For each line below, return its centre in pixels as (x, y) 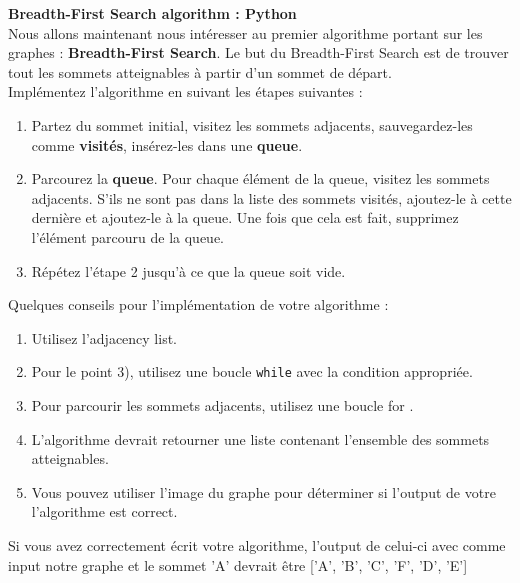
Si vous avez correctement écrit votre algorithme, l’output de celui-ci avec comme (257, 544)
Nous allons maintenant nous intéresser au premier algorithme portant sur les (245, 32)
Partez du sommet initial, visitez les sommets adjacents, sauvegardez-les (252, 124)
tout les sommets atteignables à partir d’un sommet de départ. (200, 71)
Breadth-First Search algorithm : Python (152, 13)
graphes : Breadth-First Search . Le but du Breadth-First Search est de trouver (258, 52)
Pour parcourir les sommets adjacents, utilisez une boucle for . (222, 404)
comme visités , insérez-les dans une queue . (167, 144)
